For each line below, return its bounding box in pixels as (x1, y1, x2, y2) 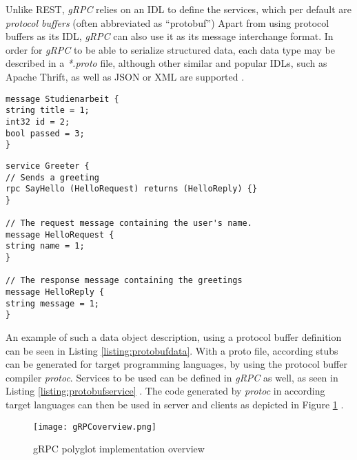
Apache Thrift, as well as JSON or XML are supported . (6, 69, 245, 83)
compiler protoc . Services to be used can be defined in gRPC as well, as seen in (6, 370, 338, 384)
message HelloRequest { (6, 229, 114, 240)
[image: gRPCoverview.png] (33, 421, 156, 432)
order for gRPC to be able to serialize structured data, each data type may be (6, 42, 335, 56)
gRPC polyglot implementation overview (33, 441, 205, 456)
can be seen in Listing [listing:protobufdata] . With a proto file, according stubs (6, 343, 338, 357)
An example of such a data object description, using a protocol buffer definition (6, 330, 342, 344)
